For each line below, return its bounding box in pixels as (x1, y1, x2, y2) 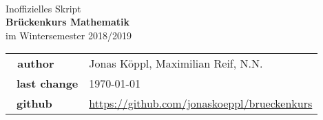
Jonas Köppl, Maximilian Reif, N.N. (89, 55, 263, 72)
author (17, 55, 54, 72)
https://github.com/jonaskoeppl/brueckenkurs (89, 95, 313, 112)
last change (17, 75, 79, 92)
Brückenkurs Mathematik (6, 14, 130, 29)
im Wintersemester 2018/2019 (6, 28, 132, 42)
